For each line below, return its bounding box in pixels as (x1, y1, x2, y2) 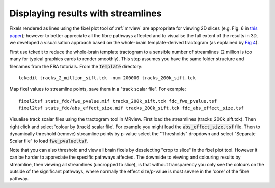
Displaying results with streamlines (9, 8, 162, 19)
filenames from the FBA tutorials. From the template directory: (9, 63, 143, 69)
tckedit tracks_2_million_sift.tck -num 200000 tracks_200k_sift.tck (18, 75, 196, 81)
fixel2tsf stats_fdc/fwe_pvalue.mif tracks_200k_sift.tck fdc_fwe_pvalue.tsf (18, 98, 217, 104)
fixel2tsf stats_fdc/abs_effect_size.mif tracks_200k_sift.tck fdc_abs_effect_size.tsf (18, 105, 244, 111)
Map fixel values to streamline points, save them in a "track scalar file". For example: (9, 86, 186, 92)
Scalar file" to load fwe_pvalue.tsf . (9, 138, 89, 144)
